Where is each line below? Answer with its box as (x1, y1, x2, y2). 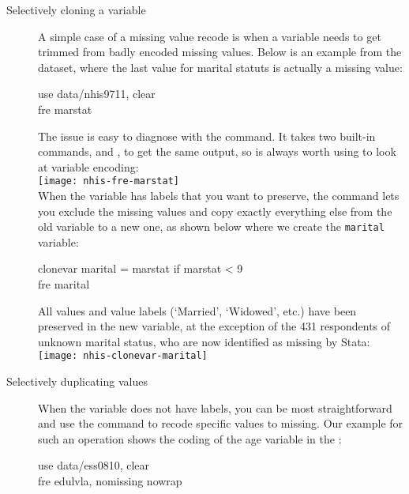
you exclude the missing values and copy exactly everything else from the (38, 202, 392, 219)
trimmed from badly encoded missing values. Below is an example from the (38, 43, 402, 60)
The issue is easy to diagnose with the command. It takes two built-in (38, 127, 376, 144)
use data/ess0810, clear (38, 457, 150, 473)
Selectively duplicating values (6, 373, 148, 390)
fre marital (38, 276, 90, 292)
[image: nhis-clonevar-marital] (38, 350, 208, 362)
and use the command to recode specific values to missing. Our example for (38, 415, 403, 432)
